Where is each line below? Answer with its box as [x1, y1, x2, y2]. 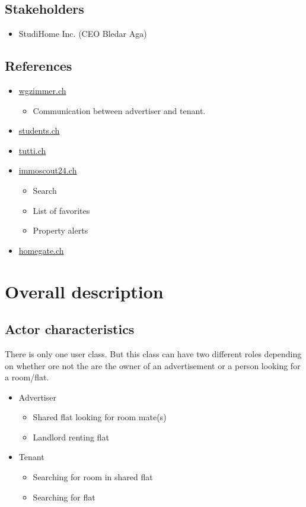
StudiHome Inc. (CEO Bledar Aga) [18, 27, 147, 40]
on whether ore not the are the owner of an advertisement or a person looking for [5, 359, 301, 371]
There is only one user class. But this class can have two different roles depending [5, 347, 302, 360]
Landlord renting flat [33, 430, 109, 443]
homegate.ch [18, 244, 64, 256]
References [5, 56, 72, 75]
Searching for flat [33, 490, 95, 503]
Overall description [5, 279, 164, 303]
